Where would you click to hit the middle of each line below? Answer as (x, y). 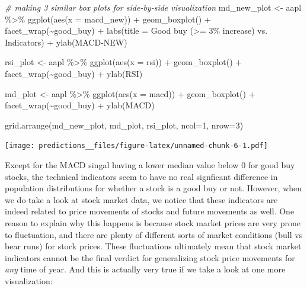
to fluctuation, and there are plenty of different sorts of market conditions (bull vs (154, 234)
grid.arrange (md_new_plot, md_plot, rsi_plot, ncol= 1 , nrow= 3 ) (124, 125)
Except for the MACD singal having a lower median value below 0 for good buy (150, 165)
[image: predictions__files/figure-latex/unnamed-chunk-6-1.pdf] (136, 146)
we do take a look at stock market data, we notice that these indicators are (141, 199)
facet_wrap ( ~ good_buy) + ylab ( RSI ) (74, 73)
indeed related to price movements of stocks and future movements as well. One (150, 211)
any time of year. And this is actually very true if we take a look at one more (145, 269)
